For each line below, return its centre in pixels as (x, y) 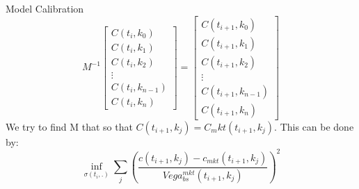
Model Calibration (45, 8)
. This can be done (314, 126)
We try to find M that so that (69, 126)
